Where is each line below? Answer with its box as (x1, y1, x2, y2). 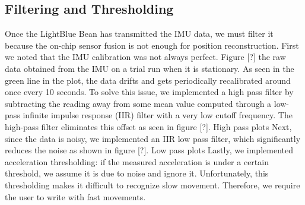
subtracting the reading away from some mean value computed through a (5, 97, 272, 109)
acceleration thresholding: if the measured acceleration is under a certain (5, 155, 269, 168)
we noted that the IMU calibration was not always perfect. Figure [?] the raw (5, 51, 286, 63)
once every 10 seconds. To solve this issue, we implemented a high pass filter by (5, 86, 294, 98)
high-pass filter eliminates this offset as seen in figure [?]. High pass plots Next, (5, 120, 292, 133)
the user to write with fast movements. (5, 190, 146, 203)
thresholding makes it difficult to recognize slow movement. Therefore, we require (5, 178, 300, 191)
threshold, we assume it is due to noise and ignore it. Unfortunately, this (5, 167, 269, 179)
